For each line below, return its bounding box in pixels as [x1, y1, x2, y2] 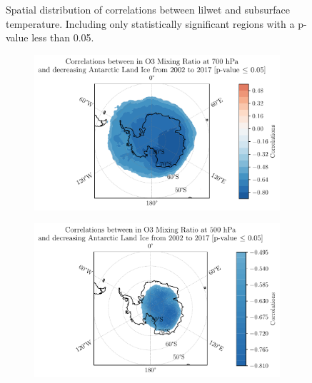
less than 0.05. [31, 30, 94, 45]
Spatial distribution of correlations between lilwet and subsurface [6, 2, 290, 16]
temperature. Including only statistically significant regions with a [6, 16, 295, 31]
